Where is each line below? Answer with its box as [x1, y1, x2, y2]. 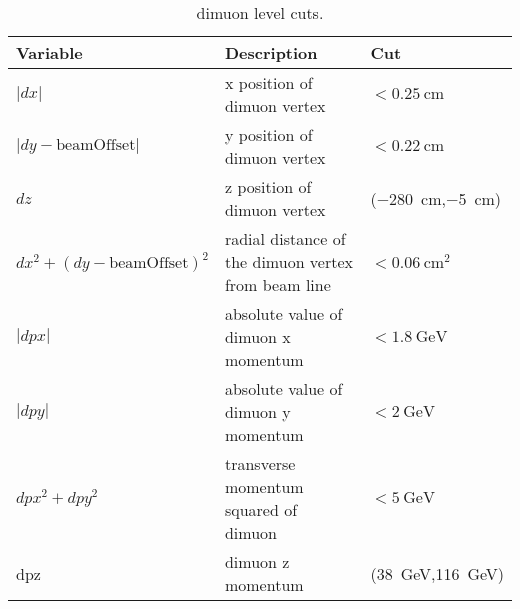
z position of [224, 175, 312, 198]
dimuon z [224, 550, 290, 573]
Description [224, 41, 318, 64]
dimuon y [224, 400, 291, 423]
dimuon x [224, 325, 291, 348]
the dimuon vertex [224, 250, 354, 273]
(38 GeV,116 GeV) [370, 561, 504, 585]
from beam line [224, 273, 331, 296]
